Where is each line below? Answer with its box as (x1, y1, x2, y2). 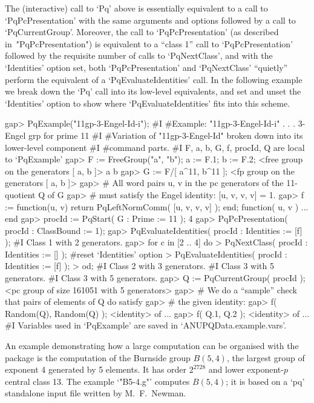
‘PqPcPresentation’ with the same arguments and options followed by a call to (5, 13, 296, 26)
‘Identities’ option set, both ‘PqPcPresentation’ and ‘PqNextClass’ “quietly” (5, 61, 288, 73)
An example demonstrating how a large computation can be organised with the (5, 339, 299, 352)
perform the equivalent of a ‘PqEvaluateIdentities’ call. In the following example (5, 73, 303, 85)
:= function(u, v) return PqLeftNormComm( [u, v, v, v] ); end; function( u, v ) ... (5, 200, 309, 213)
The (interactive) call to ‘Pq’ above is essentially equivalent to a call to (5, 2, 268, 14)
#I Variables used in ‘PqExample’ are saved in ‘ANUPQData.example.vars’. (5, 319, 287, 331)
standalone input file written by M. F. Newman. (5, 387, 186, 399)
